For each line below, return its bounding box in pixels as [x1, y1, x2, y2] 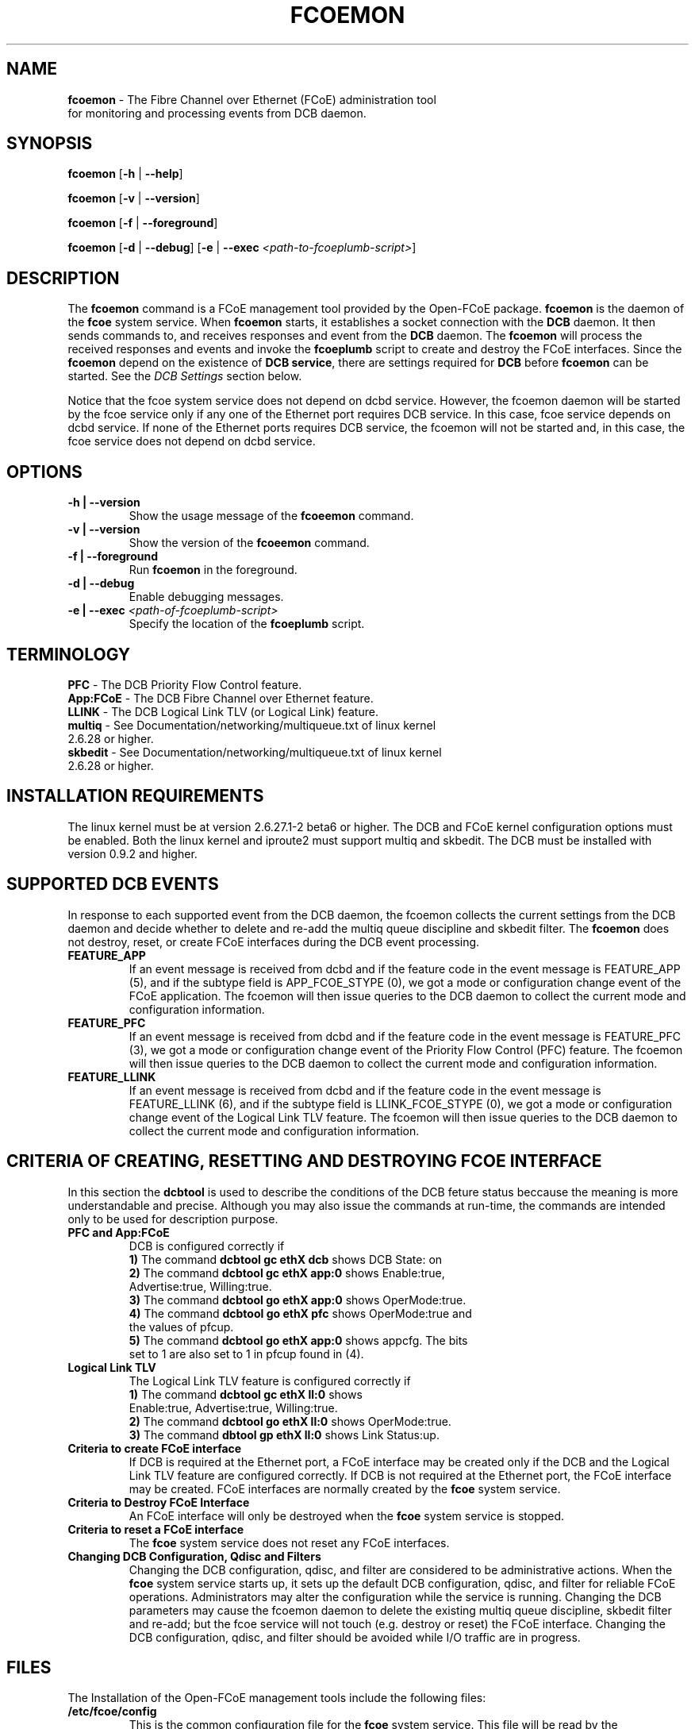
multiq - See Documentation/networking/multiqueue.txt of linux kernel [67, 718, 436, 732]
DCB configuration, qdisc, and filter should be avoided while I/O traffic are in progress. [129, 1630, 581, 1644]
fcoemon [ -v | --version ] [67, 191, 200, 206]
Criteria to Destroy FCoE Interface [67, 1495, 250, 1509]
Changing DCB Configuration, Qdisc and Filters [67, 1549, 321, 1563]
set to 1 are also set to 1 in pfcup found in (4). [129, 1346, 364, 1361]
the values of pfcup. [129, 1319, 234, 1334]
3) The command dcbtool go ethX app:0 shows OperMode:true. [129, 1292, 467, 1307]
